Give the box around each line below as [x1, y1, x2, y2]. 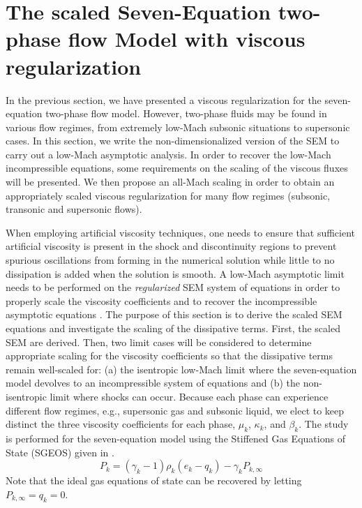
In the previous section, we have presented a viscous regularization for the [6, 92, 322, 107]
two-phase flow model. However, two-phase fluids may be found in [45, 106, 327, 121]
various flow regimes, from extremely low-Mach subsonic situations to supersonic [6, 119, 350, 134]
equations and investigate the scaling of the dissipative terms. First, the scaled [6, 321, 340, 335]
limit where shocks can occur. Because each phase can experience [50, 389, 329, 403]
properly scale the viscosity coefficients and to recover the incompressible [6, 293, 317, 308]
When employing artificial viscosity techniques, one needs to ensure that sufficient [6, 225, 356, 239]
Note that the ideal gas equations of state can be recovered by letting [6, 473, 302, 488]
